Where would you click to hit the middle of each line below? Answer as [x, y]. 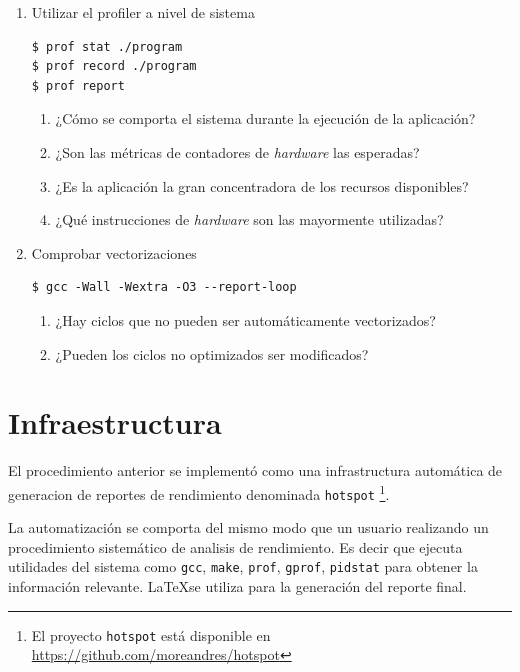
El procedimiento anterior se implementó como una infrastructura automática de [255, 470]
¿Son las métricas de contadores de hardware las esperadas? [237, 151]
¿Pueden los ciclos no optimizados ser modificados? [212, 353]
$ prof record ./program [114, 66]
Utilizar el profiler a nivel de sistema [143, 12]
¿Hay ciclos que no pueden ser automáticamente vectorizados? [245, 319]
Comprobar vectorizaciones [114, 252]
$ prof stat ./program [107, 46]
